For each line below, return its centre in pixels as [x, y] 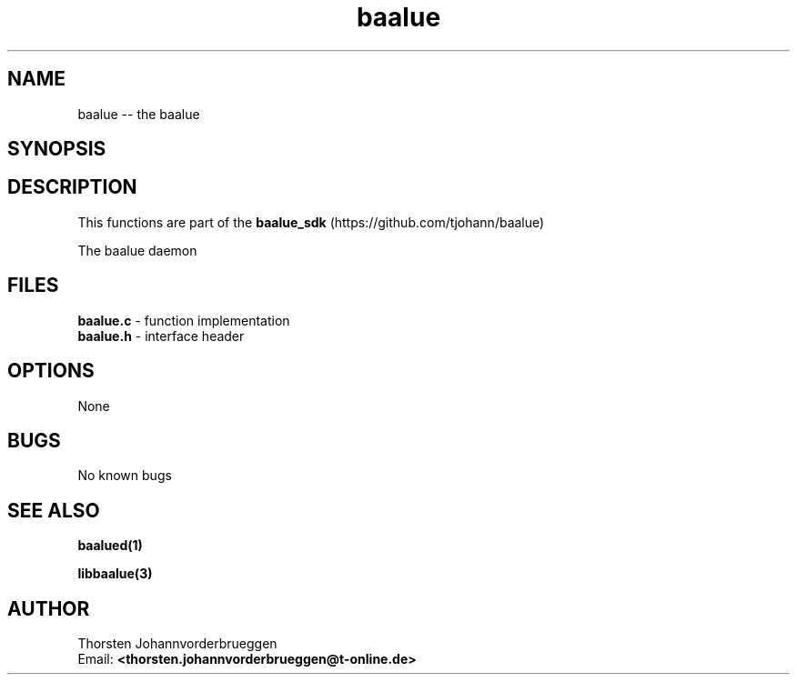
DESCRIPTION [72, 187]
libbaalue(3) [115, 574]
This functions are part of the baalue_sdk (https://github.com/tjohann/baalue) [311, 222]
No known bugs [125, 476]
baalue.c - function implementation [184, 320]
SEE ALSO [54, 510]
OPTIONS [51, 371]
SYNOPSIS [57, 149]
